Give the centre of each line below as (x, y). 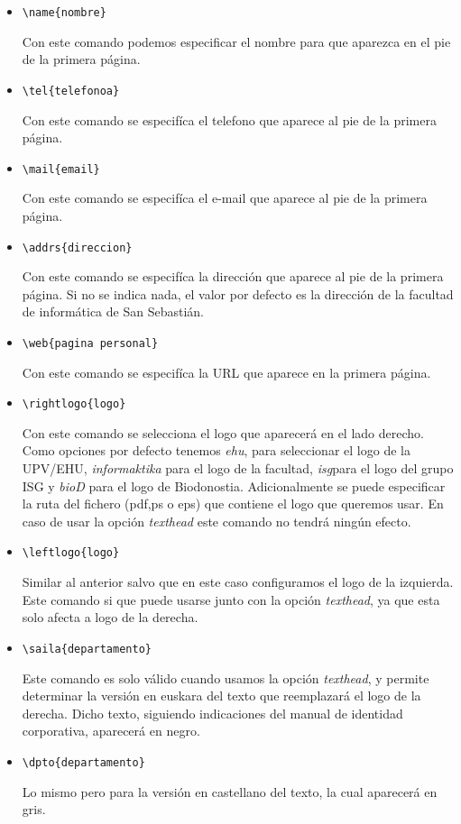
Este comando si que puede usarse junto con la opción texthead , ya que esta (231, 599)
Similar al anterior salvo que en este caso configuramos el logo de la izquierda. (238, 582)
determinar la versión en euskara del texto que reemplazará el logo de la (221, 696)
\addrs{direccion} (77, 247)
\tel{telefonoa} (71, 91)
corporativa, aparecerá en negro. (111, 731)
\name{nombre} (64, 13)
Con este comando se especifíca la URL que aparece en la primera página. (226, 372)
